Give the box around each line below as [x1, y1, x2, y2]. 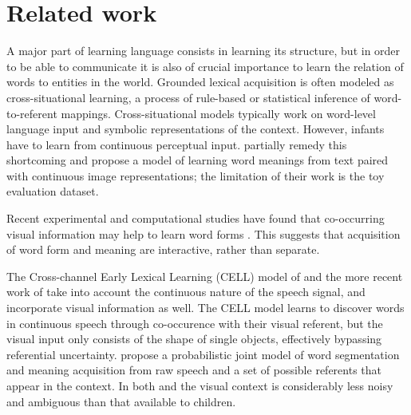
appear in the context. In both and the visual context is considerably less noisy [6, 377, 393, 393]
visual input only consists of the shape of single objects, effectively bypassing [6, 330, 382, 347]
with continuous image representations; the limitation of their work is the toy [6, 167, 385, 184]
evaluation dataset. [6, 183, 99, 200]
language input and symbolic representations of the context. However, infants [6, 121, 385, 137]
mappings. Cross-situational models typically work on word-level [61, 105, 376, 121]
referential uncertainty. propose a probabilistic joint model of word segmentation [6, 346, 400, 362]
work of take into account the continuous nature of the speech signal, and [6, 283, 366, 300]
